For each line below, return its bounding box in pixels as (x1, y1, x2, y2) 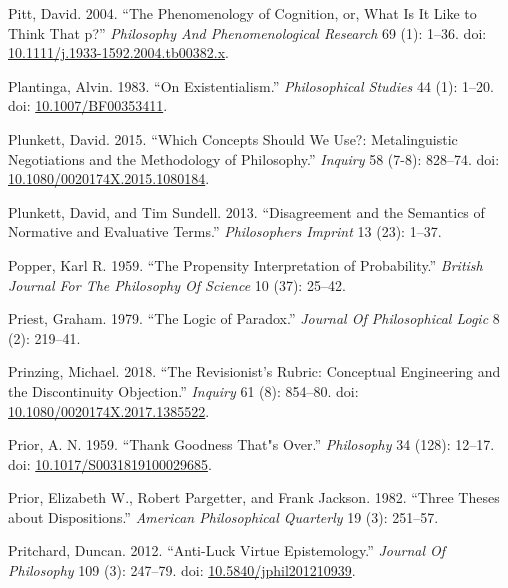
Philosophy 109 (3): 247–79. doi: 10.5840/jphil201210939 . (8, 560, 356, 581)
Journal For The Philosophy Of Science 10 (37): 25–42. (8, 274, 346, 295)
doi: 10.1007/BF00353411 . (8, 95, 168, 116)
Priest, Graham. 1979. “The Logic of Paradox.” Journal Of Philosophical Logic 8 (8, 308, 500, 329)
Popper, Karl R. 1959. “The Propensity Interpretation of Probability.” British (8, 254, 483, 275)
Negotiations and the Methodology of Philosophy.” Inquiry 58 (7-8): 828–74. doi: (8, 148, 500, 169)
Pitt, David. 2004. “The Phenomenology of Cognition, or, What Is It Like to (8, 3, 477, 23)
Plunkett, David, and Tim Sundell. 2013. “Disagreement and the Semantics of (8, 201, 485, 222)
